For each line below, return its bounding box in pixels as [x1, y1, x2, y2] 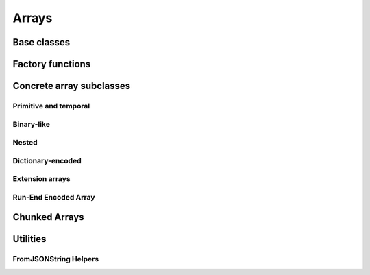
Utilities [12, 233, 47, 245]
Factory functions [12, 58, 91, 70]
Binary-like [12, 119, 51, 129]
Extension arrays [12, 174, 71, 184]
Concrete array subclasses [12, 80, 131, 92]
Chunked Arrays [12, 211, 85, 223]
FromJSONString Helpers [12, 254, 99, 264]
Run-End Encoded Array [12, 192, 95, 202]
